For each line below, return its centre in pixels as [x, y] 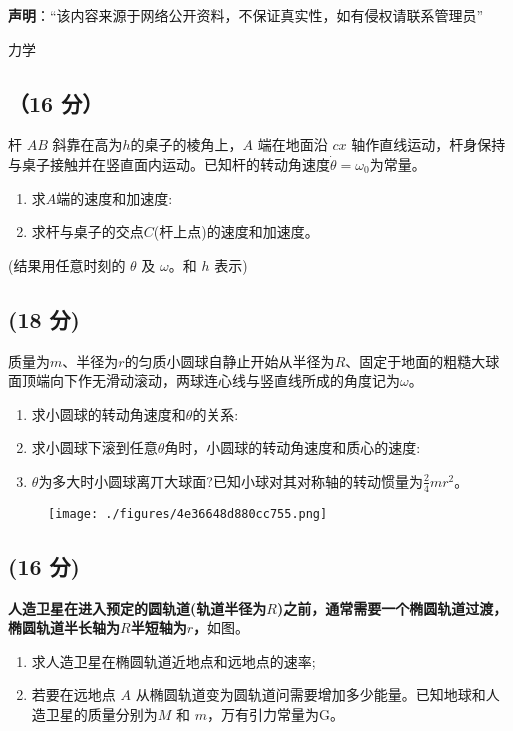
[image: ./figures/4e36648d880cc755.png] [188, 513]
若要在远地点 [73, 694]
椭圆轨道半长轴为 [64, 627]
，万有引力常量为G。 [276, 714]
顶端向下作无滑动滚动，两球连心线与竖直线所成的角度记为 [210, 380]
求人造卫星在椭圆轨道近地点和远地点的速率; [173, 660]
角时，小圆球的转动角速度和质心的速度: [292, 447]
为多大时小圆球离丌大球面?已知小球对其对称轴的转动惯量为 [230, 480]
